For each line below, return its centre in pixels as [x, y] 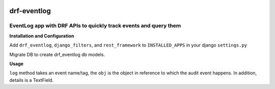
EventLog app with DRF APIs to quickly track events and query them [95, 26]
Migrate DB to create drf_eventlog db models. [57, 54]
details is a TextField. [31, 80]
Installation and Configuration [42, 36]
